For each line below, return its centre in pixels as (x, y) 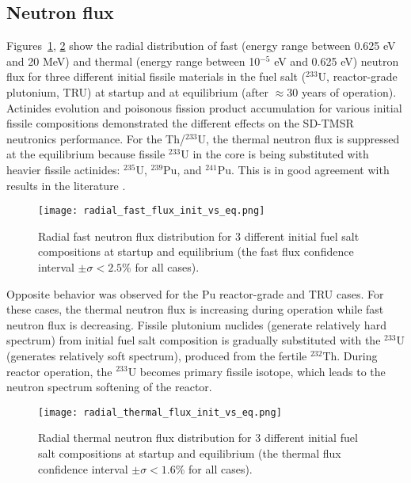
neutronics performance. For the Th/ (96, 138)
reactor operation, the (59, 371)
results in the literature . (66, 185)
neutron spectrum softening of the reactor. (109, 387)
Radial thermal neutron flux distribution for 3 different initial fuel (198, 437)
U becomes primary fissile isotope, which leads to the (257, 371)
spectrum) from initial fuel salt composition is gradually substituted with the (194, 340)
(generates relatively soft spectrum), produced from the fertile (157, 355)
